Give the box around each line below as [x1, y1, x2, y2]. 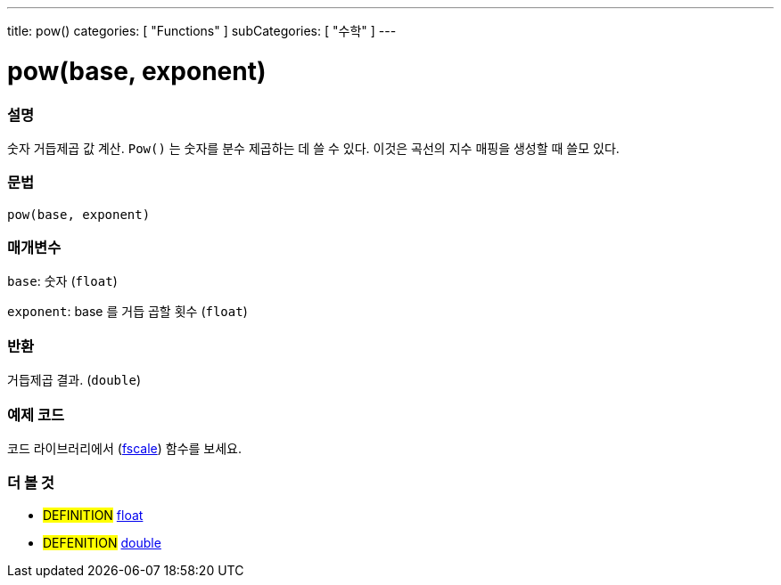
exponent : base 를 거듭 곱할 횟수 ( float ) [7, 304, 248, 320]
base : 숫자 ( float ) [7, 273, 118, 289]
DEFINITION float [43, 507, 144, 523]
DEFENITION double [43, 534, 161, 550]
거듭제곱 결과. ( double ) [7, 372, 141, 388]
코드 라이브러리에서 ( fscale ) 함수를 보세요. [7, 440, 243, 456]
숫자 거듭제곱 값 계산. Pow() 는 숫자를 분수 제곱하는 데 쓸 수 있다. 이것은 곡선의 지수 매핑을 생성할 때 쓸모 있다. [7, 140, 620, 156]
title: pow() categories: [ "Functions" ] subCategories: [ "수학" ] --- [7, 23, 397, 38]
